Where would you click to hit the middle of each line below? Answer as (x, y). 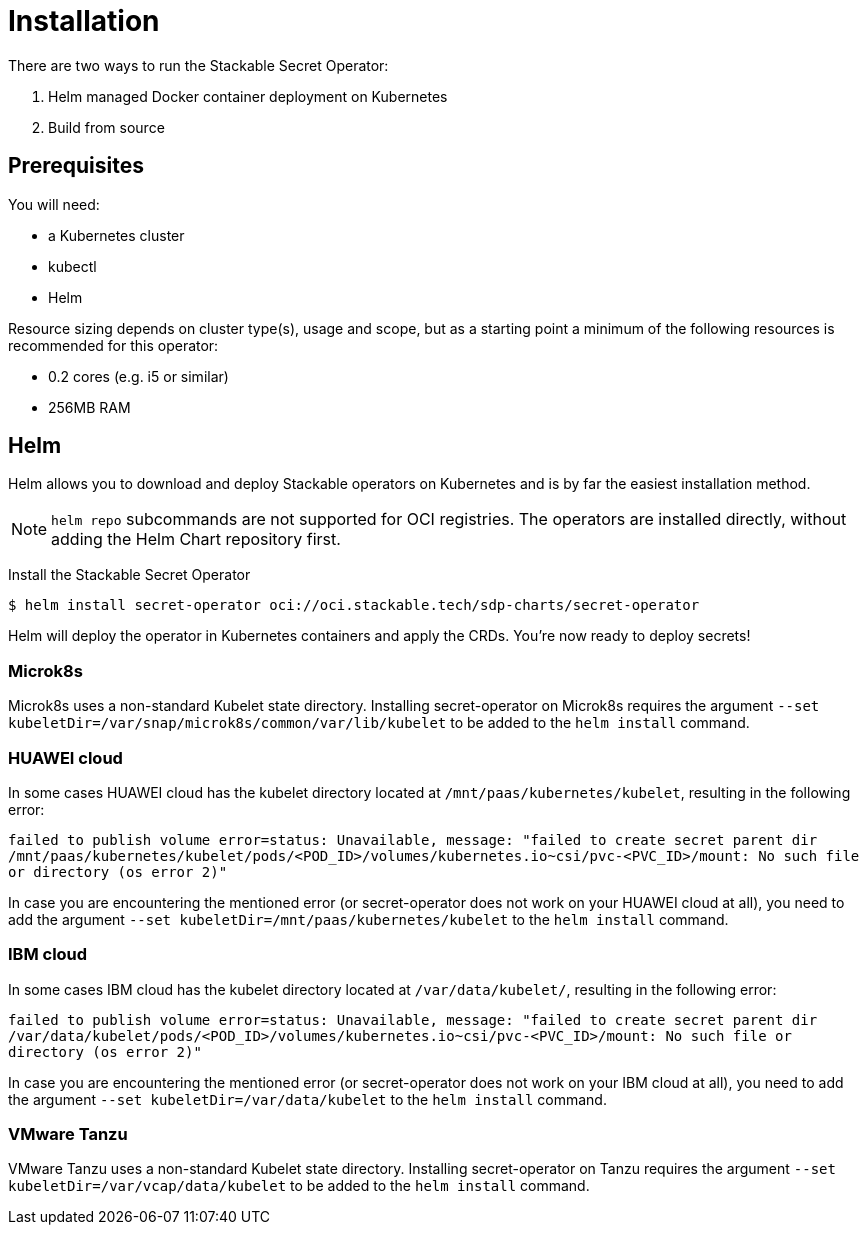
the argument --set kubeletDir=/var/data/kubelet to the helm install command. (307, 1099)
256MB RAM (89, 407)
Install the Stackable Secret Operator (129, 575)
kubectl (72, 266)
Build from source (106, 127)
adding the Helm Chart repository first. (196, 539)
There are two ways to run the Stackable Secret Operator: (198, 65)
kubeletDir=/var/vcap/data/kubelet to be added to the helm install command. (299, 1186)
